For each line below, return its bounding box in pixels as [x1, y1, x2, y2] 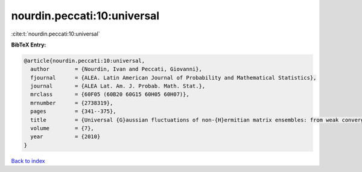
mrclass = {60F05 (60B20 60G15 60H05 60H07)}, [30, 91, 189, 98]
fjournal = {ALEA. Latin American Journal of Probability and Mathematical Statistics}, [30, 74, 317, 81]
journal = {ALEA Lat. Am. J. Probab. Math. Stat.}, [30, 83, 206, 90]
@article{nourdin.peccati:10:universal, [24, 57, 145, 64]
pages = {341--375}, [30, 108, 117, 115]
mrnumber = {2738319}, [30, 100, 113, 106]
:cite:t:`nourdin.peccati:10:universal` [11, 30, 100, 37]
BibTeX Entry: [11, 41, 46, 48]
